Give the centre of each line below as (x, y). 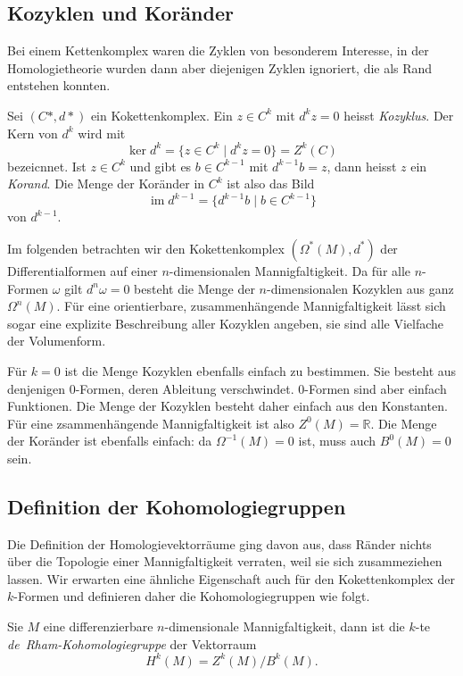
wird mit (102, 133)
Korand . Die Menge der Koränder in (106, 184)
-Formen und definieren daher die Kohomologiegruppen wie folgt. (192, 596)
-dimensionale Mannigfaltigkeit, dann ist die (285, 626)
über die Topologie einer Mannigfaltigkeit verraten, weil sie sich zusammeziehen (225, 561)
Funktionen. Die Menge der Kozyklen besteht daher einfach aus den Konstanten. (227, 406)
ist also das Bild (271, 184)
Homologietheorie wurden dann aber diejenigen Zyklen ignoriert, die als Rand (220, 67)
